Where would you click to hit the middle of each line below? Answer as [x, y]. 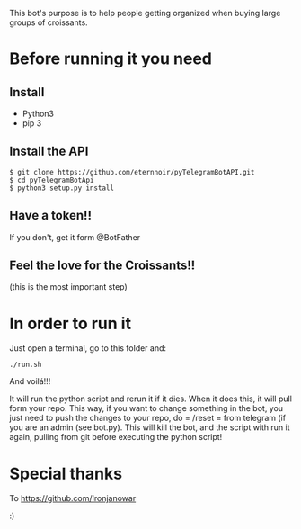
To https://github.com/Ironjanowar [73, 498]
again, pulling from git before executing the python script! [116, 437]
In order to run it [71, 323]
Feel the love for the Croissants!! [102, 266]
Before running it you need [111, 59]
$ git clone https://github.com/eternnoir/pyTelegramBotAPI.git [132, 172]
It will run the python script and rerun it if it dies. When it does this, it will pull [150, 399]
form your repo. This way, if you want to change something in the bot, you [146, 408]
